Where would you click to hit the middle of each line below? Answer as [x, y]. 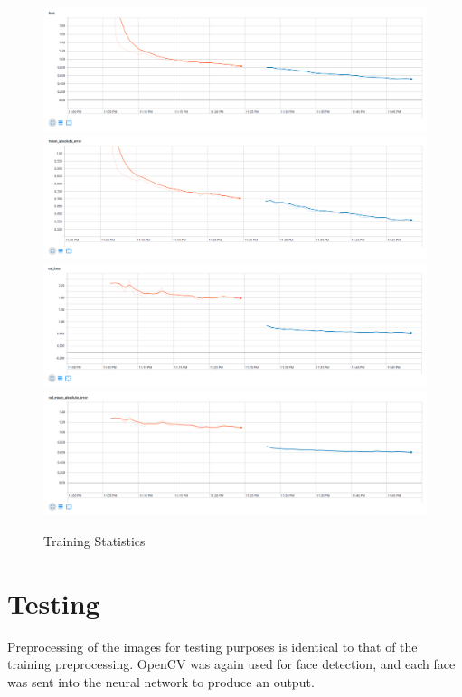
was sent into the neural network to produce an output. [161, 681]
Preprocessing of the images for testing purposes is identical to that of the [212, 646]
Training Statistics [94, 540]
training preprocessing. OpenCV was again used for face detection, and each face [231, 664]
